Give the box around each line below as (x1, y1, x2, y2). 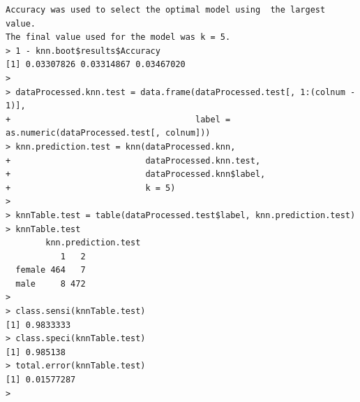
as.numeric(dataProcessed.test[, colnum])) (6, 128, 211, 138)
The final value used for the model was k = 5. (6, 32, 231, 43)
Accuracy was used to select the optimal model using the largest (6, 5, 326, 15)
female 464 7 (15, 265, 86, 275)
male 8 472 (15, 278, 86, 289)
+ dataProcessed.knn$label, (6, 169, 266, 180)
